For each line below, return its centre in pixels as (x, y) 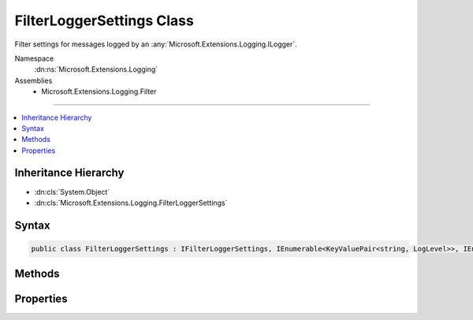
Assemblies (34, 80)
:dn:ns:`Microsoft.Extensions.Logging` (96, 69)
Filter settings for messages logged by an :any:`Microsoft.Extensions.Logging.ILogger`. (156, 44)
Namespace (34, 58)
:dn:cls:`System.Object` (72, 192)
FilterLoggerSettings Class (104, 20)
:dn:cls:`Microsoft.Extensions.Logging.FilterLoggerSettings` (131, 203)
